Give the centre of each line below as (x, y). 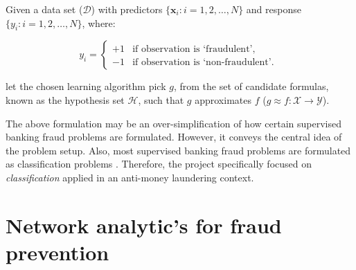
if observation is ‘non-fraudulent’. (203, 63)
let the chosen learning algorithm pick (86, 86)
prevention (57, 252)
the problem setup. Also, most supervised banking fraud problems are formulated (178, 150)
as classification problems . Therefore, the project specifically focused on (159, 164)
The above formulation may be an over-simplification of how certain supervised (173, 123)
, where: (99, 22)
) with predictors (127, 9)
